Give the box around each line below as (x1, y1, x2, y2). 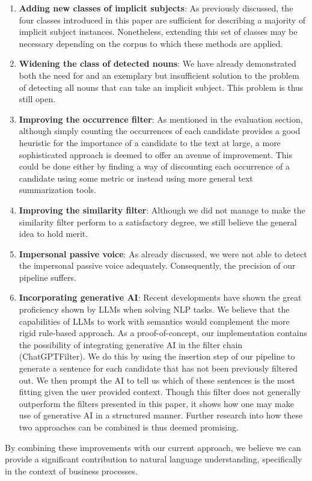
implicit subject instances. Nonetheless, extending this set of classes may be (19, 25, 298, 38)
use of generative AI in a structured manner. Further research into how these (19, 409, 303, 421)
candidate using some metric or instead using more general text (19, 171, 253, 184)
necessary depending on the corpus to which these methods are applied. (19, 37, 283, 49)
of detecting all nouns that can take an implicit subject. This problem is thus (19, 81, 304, 93)
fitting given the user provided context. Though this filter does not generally (19, 385, 301, 398)
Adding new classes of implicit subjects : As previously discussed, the (19, 2, 293, 14)
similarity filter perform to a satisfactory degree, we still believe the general (19, 215, 297, 228)
